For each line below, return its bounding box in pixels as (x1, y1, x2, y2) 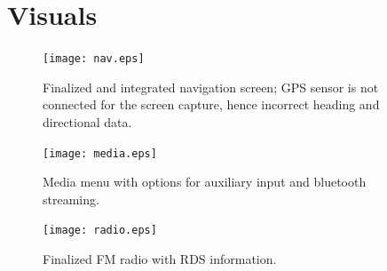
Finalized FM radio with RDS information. (43, 250, 277, 268)
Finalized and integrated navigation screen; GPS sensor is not (43, 77, 379, 96)
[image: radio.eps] (43, 224, 157, 237)
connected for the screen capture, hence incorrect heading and (43, 95, 380, 114)
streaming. (43, 189, 99, 208)
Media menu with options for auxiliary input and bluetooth (43, 172, 367, 191)
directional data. (43, 112, 132, 131)
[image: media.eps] (43, 147, 157, 160)
